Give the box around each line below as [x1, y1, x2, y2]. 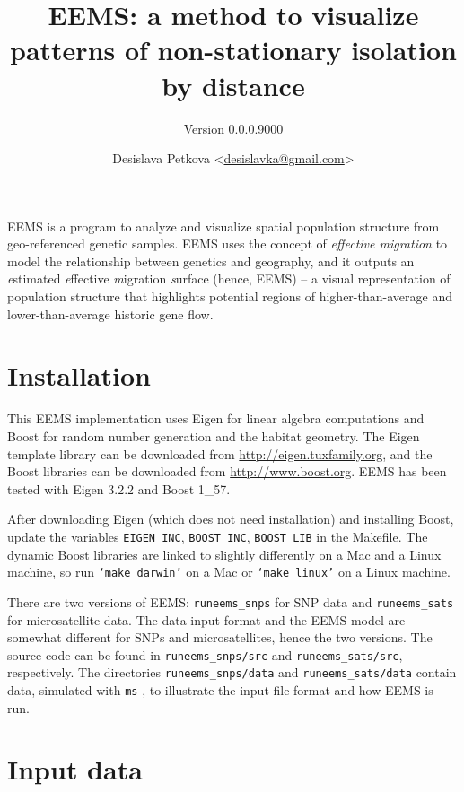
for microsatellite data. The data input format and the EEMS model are [7, 610, 406, 629]
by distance [162, 66, 305, 103]
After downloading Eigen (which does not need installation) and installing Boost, [7, 509, 454, 528]
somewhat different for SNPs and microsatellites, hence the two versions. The [7, 628, 433, 647]
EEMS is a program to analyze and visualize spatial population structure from [7, 216, 440, 235]
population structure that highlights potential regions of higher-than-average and [7, 287, 452, 306]
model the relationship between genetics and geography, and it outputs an [7, 251, 415, 270]
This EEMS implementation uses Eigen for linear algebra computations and [7, 409, 425, 428]
